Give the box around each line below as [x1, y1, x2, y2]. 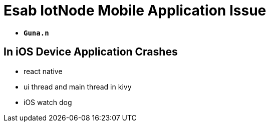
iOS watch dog [24, 97, 72, 106]
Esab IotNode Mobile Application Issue [4, 2, 266, 19]
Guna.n [24, 28, 49, 37]
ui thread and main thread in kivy [24, 82, 132, 91]
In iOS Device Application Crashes [4, 45, 178, 58]
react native [24, 66, 63, 75]
